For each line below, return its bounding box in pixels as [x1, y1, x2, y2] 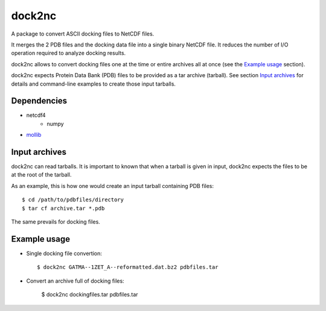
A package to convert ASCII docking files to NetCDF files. [11, 30, 155, 37]
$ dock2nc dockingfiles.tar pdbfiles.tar [41, 291, 138, 298]
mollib [26, 131, 42, 139]
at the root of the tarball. [11, 171, 72, 178]
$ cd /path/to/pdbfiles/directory [22, 196, 124, 203]
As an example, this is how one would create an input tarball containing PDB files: [11, 182, 214, 189]
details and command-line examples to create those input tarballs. [11, 80, 176, 87]
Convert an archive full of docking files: [26, 277, 124, 284]
